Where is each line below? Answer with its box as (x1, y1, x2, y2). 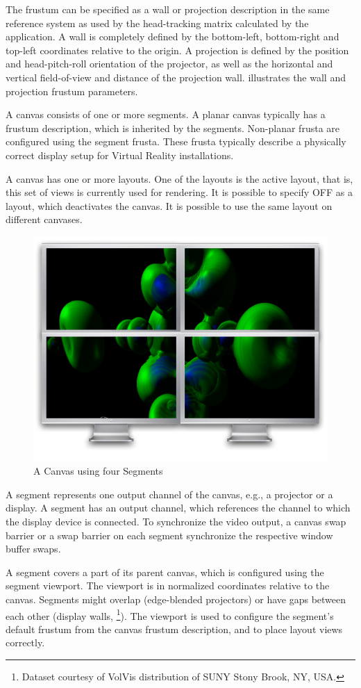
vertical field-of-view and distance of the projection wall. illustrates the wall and (6, 69, 346, 84)
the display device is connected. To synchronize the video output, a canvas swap (6, 514, 346, 529)
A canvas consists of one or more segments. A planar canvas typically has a (6, 107, 326, 122)
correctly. (6, 635, 45, 650)
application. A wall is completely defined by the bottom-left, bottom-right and (6, 29, 339, 44)
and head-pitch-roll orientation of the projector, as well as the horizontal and (6, 56, 333, 71)
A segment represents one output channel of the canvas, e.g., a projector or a (6, 486, 333, 501)
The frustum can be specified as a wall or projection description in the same (6, 2, 330, 16)
